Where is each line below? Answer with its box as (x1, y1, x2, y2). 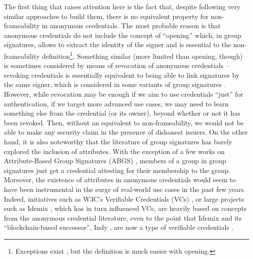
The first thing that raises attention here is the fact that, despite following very (4, 1, 241, 11)
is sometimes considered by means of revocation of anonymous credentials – (4, 60, 229, 70)
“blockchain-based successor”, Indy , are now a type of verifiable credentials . (4, 222, 234, 232)
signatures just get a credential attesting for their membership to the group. (4, 165, 231, 175)
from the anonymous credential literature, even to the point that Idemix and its (4, 212, 242, 223)
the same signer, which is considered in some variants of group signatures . (4, 79, 226, 89)
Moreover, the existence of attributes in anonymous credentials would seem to (4, 174, 236, 185)
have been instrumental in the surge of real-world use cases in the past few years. (4, 184, 246, 194)
